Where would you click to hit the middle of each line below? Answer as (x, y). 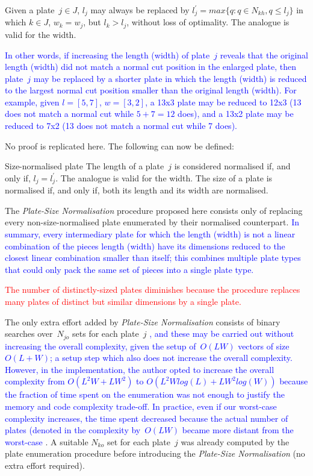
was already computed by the (235, 441)
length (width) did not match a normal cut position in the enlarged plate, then (150, 67)
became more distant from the (238, 430)
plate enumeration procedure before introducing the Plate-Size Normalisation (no (155, 453)
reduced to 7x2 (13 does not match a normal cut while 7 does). (121, 126)
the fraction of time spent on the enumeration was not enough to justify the (145, 394)
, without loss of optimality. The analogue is (208, 22)
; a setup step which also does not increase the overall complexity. (171, 358)
